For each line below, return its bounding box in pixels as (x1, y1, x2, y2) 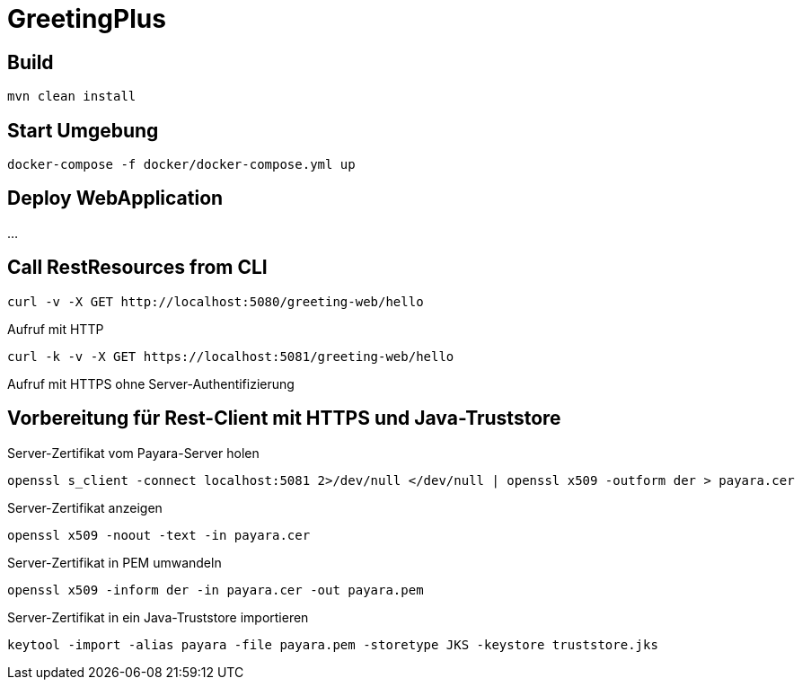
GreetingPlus (7, 4, 166, 34)
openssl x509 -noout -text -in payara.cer (7, 527, 311, 542)
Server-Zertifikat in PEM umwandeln (7, 554, 222, 570)
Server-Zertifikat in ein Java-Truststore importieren (7, 609, 309, 625)
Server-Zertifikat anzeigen (7, 499, 163, 515)
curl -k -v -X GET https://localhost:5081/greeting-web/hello (7, 348, 454, 364)
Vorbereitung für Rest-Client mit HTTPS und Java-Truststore (7, 407, 561, 430)
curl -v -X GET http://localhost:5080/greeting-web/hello (7, 294, 424, 309)
